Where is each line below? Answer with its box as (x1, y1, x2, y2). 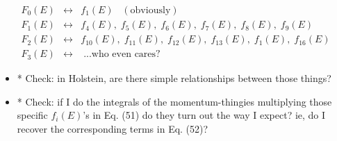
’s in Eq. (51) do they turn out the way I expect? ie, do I (83, 108, 326, 122)
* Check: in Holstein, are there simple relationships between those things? (17, 71, 331, 85)
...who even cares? (83, 49, 161, 60)
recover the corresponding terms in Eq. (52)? (17, 121, 208, 135)
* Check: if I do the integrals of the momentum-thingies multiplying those (17, 94, 332, 108)
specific (17, 108, 48, 122)
